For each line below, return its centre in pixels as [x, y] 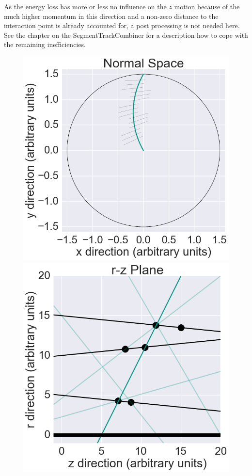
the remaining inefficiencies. [45, 44]
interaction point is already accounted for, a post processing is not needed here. [122, 25]
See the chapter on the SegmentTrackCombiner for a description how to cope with [126, 35]
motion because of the [207, 6]
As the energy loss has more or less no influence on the [85, 6]
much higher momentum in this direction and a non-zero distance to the [111, 16]
